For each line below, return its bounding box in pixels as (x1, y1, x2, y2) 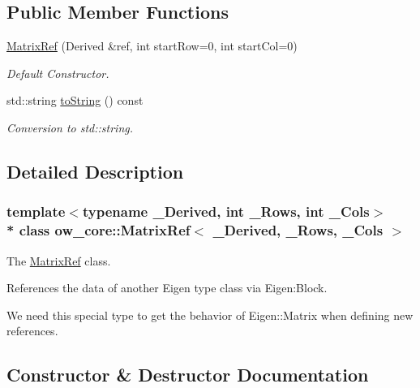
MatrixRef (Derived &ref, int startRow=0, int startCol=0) (6, 37, 298, 54)
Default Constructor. (6, 64, 109, 81)
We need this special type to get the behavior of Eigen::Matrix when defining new (6, 306, 414, 323)
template (6, 201, 66, 222)
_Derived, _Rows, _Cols (212, 220, 384, 240)
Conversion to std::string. (6, 119, 134, 136)
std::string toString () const (6, 92, 144, 109)
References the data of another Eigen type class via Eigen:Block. (6, 279, 328, 296)
